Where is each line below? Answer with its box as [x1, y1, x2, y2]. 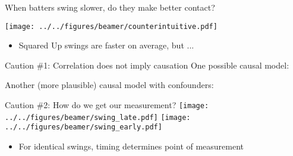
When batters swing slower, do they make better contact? [5, 1, 215, 13]
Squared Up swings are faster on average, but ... [18, 39, 194, 51]
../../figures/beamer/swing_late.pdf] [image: [5, 113, 191, 122]
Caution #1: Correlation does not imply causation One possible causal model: [5, 58, 289, 71]
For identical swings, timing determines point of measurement [18, 140, 244, 152]
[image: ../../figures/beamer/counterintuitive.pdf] [5, 22, 218, 31]
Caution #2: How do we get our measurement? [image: [5, 99, 209, 111]
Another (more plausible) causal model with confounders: [5, 79, 214, 91]
